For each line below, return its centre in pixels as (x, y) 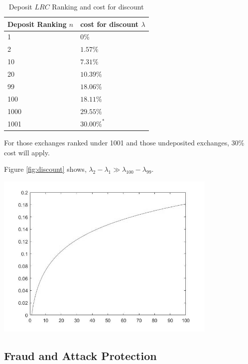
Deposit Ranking (37, 24)
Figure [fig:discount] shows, (45, 169)
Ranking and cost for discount (98, 6)
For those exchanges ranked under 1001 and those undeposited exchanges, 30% (124, 142)
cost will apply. (27, 152)
